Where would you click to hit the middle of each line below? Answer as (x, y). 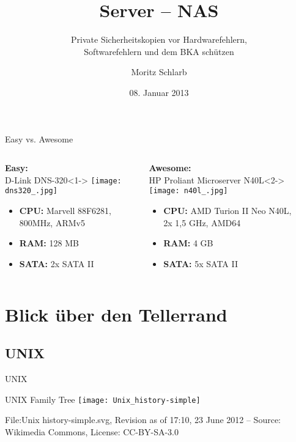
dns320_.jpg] (31, 191)
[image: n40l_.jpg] (188, 191)
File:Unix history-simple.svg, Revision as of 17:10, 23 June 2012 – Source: (143, 420)
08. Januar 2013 (159, 92)
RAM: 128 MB (49, 243)
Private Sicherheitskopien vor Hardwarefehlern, (159, 39)
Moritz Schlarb (159, 72)
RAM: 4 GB (188, 243)
